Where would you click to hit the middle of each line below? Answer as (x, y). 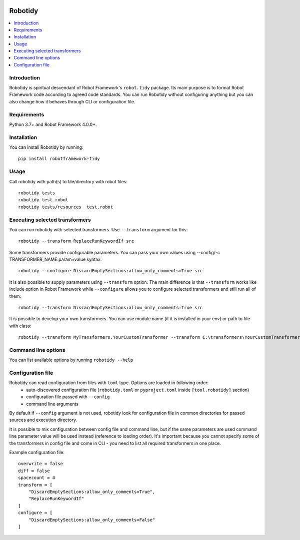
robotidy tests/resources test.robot (66, 207)
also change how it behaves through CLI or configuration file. (72, 101)
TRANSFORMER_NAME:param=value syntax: (55, 259)
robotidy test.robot (43, 200)
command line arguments (52, 404)
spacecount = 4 (37, 478)
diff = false (34, 471)
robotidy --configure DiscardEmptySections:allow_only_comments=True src (110, 271)
